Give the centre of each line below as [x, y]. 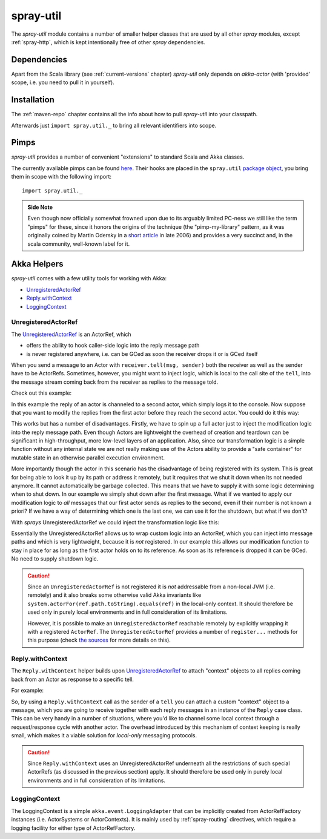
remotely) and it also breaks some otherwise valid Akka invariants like [114, 595]
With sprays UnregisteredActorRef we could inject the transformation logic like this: [115, 522]
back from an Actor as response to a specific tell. [73, 679]
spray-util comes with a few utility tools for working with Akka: [89, 278]
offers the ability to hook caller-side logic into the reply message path [113, 346]
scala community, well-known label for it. [79, 244]
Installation [33, 100]
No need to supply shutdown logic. [55, 559]
